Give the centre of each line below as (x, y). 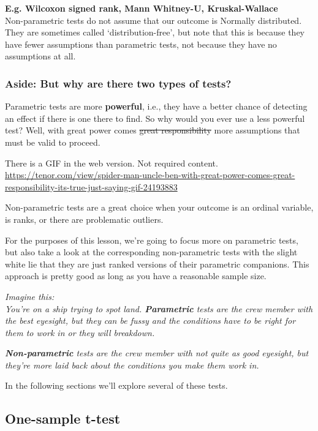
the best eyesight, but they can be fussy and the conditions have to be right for (150, 320)
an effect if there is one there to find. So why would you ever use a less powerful (155, 118)
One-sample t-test (63, 418)
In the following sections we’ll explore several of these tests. (116, 385)
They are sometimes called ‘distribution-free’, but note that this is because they (155, 32)
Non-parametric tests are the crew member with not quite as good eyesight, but (157, 353)
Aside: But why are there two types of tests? (118, 83)
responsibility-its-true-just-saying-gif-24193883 (91, 186)
